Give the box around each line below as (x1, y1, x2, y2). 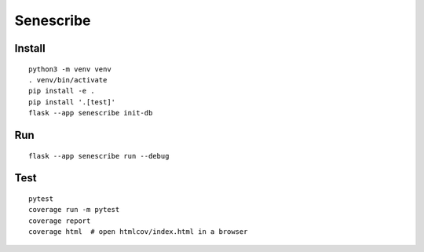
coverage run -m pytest (28, 205, 120, 214)
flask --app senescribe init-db (28, 108, 153, 118)
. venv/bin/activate (28, 75, 108, 84)
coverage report (28, 216, 91, 225)
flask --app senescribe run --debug (28, 152, 170, 160)
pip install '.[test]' (28, 97, 116, 106)
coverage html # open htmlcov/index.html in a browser (28, 228, 248, 236)
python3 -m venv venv (28, 64, 111, 74)
